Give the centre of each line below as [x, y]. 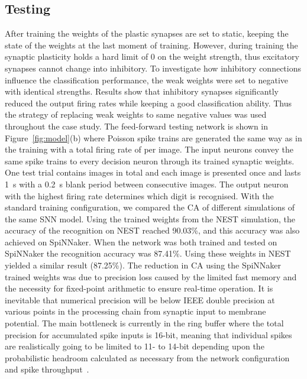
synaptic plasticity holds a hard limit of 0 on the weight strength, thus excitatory [152, 56]
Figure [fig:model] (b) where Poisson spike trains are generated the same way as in [153, 137]
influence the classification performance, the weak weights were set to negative [147, 80]
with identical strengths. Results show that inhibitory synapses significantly [142, 91]
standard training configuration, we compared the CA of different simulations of [150, 207]
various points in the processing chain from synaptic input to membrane [135, 311]
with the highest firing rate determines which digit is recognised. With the [139, 195]
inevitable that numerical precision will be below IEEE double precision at [140, 299]
